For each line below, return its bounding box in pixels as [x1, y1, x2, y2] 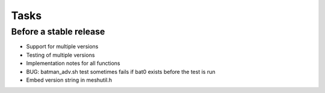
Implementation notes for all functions [26, 60, 120, 67]
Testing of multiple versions [26, 51, 95, 58]
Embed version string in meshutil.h [26, 76, 113, 83]
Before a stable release [11, 26, 105, 37]
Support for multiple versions [26, 43, 99, 50]
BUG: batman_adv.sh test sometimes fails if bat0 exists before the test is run [26, 68, 216, 75]
